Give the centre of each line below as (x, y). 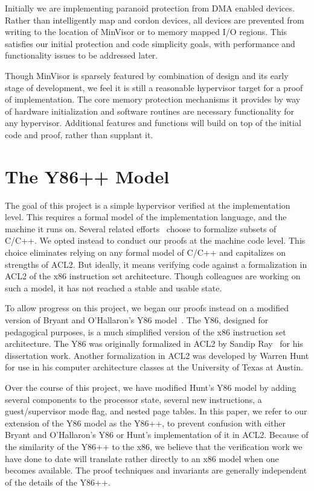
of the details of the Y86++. (58, 482)
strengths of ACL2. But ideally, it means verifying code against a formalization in (156, 264)
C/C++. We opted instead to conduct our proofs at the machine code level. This (155, 240)
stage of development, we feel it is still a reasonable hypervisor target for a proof (154, 87)
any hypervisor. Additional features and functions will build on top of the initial (153, 123)
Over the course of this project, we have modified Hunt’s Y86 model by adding (151, 387)
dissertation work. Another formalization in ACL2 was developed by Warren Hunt (157, 355)
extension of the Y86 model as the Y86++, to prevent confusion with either (146, 423)
